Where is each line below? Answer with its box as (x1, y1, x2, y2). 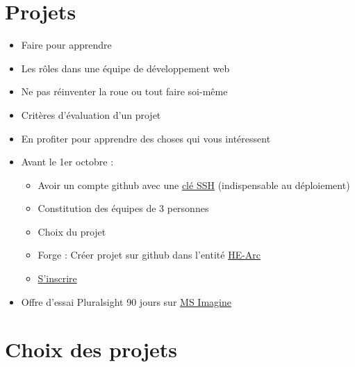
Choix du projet (38, 224, 106, 238)
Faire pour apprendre (21, 38, 112, 52)
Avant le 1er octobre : (21, 154, 114, 169)
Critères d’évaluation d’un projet (21, 107, 161, 122)
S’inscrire (38, 271, 77, 286)
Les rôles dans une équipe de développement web (21, 60, 230, 75)
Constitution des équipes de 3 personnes (38, 201, 209, 215)
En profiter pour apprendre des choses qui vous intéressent (21, 131, 271, 145)
